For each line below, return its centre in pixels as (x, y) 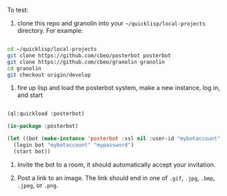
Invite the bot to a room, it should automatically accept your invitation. (116, 164)
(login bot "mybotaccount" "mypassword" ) (74, 145)
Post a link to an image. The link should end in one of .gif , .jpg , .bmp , (116, 177)
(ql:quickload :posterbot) (46, 114)
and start (30, 95)
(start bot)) (32, 151)
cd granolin (24, 68)
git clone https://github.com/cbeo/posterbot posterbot (89, 55)
